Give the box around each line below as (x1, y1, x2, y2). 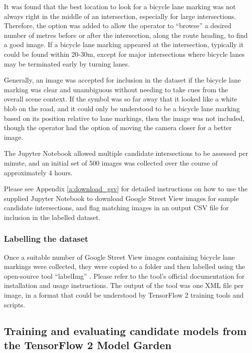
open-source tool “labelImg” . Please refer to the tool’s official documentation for (4, 270, 245, 281)
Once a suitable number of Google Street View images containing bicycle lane (4, 252, 235, 262)
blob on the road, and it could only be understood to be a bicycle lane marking (4, 103, 240, 113)
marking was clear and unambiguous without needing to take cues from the (4, 84, 228, 94)
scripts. (4, 299, 25, 309)
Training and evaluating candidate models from (4, 323, 247, 338)
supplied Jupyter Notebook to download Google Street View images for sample (4, 193, 239, 203)
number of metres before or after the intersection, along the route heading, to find (4, 30, 248, 40)
